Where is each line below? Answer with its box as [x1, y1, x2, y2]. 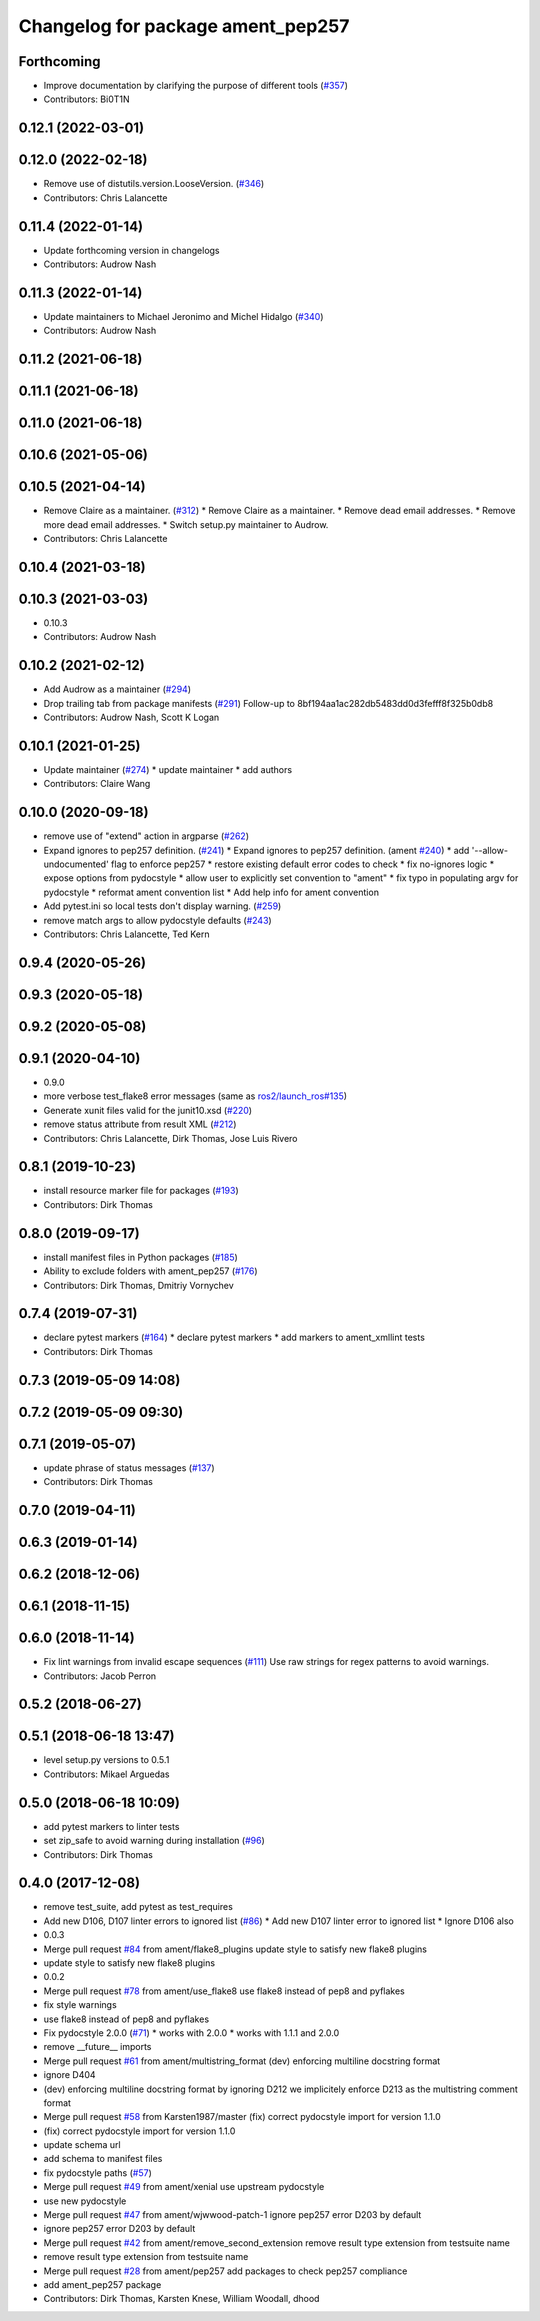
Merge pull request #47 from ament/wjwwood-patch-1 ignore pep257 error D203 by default [43, 2209, 422, 2221]
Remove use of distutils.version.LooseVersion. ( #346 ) [43, 178, 265, 190]
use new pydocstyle [43, 2195, 127, 2207]
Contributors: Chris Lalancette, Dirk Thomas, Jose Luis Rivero [43, 1132, 299, 1144]
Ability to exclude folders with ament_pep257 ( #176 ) [43, 1265, 259, 1277]
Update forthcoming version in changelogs [43, 244, 220, 256]
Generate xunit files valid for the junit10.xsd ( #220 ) [43, 1104, 253, 1116]
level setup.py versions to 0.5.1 [43, 1754, 170, 1766]
